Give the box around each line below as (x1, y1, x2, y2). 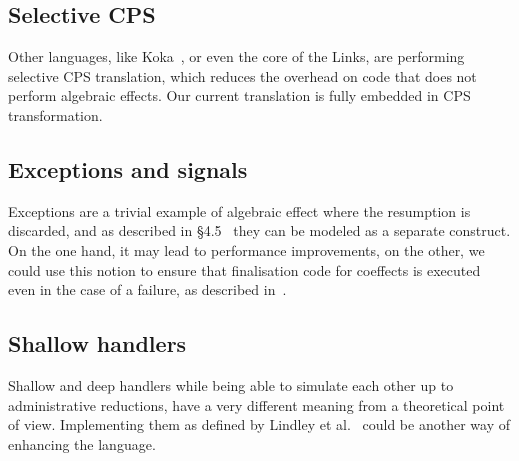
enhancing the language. (8, 433, 156, 454)
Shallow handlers (8, 328, 187, 359)
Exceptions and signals (8, 153, 248, 184)
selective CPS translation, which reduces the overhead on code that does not (8, 65, 477, 86)
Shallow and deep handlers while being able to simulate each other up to (8, 374, 454, 395)
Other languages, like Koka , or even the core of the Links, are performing (8, 46, 465, 67)
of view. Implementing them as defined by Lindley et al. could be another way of (8, 414, 510, 435)
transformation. (8, 104, 103, 125)
